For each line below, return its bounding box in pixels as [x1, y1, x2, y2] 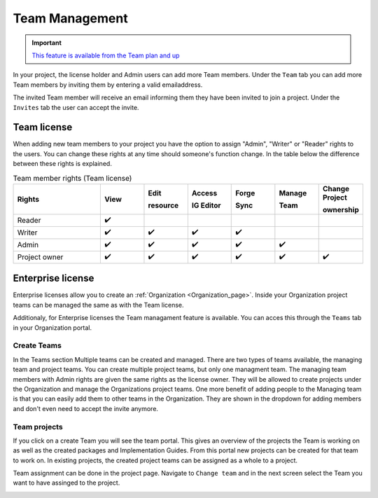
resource [148, 200, 179, 210]
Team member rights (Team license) [13, 173, 132, 183]
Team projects [13, 422, 63, 431]
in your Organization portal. [13, 323, 92, 332]
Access [191, 188, 218, 198]
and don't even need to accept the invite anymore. [13, 404, 159, 413]
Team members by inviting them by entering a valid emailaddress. [13, 81, 203, 89]
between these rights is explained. [13, 160, 112, 168]
